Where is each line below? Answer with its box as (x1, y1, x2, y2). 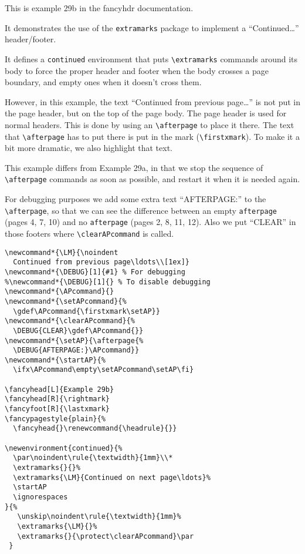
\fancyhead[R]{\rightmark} (5, 395, 110, 404)
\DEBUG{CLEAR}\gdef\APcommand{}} (13, 326, 144, 335)
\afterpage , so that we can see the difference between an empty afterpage (5, 204, 277, 216)
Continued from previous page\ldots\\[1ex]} (13, 258, 189, 267)
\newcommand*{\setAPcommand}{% (5, 297, 127, 305)
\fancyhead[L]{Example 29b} (5, 385, 114, 394)
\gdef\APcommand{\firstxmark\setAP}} (13, 307, 160, 315)
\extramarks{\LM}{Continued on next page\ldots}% (13, 473, 211, 482)
